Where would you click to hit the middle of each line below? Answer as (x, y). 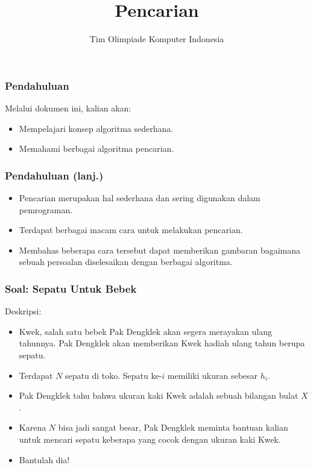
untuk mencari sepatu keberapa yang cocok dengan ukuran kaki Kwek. (150, 439)
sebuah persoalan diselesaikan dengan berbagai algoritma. (126, 262)
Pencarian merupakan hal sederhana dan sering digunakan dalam (140, 198)
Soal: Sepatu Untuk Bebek (71, 288)
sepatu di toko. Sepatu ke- (114, 375)
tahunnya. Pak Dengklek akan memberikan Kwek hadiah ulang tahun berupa (162, 343)
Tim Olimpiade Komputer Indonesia (157, 39)
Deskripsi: (23, 311)
